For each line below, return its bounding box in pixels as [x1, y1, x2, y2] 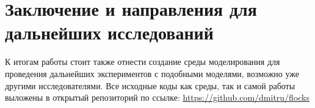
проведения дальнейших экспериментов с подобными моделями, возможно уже [5, 67, 300, 79]
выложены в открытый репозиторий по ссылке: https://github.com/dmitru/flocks [5, 91, 310, 104]
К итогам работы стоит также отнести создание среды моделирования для [5, 55, 280, 68]
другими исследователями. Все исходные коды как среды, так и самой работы [5, 79, 295, 92]
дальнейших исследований [5, 20, 214, 45]
